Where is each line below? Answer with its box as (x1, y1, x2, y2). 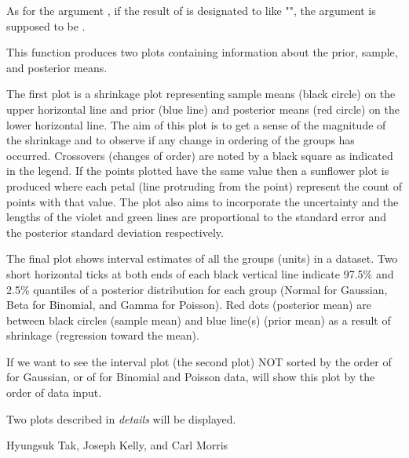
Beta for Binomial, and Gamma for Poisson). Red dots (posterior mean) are (6, 296, 371, 313)
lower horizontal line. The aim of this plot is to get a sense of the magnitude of (6, 116, 386, 133)
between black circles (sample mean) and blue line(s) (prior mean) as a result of (6, 311, 391, 328)
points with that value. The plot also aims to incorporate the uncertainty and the (6, 193, 399, 209)
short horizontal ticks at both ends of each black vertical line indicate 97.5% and (6, 265, 394, 282)
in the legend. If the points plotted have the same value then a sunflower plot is (6, 162, 389, 179)
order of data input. (6, 384, 102, 401)
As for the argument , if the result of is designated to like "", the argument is (6, 2, 376, 18)
